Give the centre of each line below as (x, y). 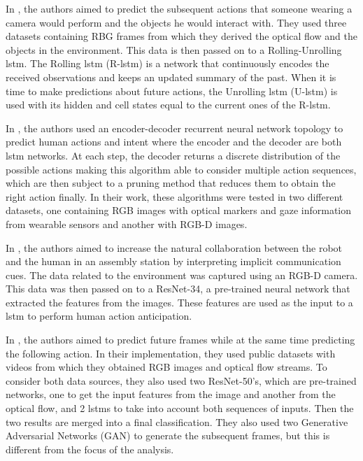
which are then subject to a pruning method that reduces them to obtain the (171, 183)
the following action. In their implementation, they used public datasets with (171, 353)
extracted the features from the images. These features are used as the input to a (179, 302)
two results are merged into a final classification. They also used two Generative (177, 421)
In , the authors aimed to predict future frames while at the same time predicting (180, 340)
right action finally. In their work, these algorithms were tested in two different (175, 196)
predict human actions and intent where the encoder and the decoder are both (174, 142)
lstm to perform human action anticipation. (99, 316)
